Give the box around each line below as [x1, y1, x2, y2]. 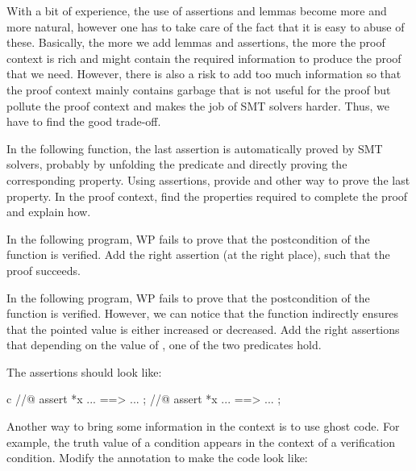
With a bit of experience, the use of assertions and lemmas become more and [6, 2, 387, 19]
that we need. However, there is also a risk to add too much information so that [6, 65, 401, 82]
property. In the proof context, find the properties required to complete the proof [6, 187, 408, 204]
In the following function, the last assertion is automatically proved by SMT [6, 140, 383, 156]
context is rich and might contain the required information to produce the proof [6, 49, 401, 66]
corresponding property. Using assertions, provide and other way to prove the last [6, 171, 410, 188]
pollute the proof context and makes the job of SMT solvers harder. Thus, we [6, 97, 389, 114]
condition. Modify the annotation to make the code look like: [6, 449, 308, 466]
